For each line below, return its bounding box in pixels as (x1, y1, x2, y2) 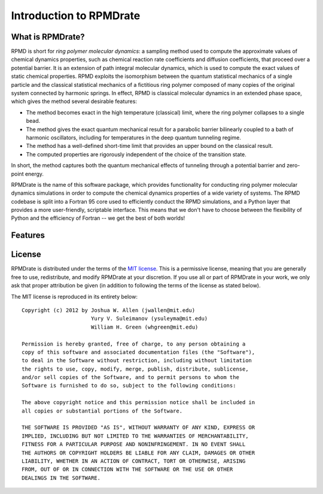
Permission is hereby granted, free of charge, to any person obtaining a (22, 340, 246, 347)
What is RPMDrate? (11, 32, 85, 42)
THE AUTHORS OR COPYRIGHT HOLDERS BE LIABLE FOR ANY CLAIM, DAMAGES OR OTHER (22, 449, 255, 456)
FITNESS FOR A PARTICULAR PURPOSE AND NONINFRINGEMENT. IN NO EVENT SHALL (22, 441, 246, 448)
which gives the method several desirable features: (11, 98, 138, 105)
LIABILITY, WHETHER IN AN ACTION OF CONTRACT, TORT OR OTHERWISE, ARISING (22, 458, 246, 464)
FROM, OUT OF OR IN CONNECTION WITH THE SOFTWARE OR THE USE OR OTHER (22, 466, 233, 473)
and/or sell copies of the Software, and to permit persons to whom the (22, 374, 239, 381)
